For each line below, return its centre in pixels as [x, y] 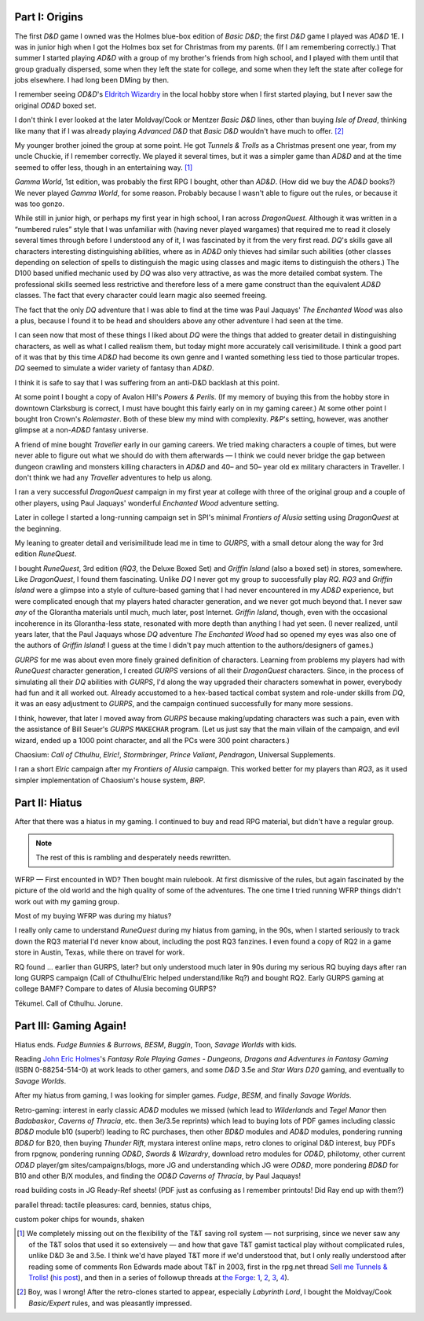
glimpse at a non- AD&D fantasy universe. [82, 430]
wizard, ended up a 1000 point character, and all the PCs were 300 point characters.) [152, 740]
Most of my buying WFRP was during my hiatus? [93, 915]
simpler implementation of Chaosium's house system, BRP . [110, 780]
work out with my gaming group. [67, 901]
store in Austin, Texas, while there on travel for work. [100, 952]
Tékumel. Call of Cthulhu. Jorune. [69, 1003]
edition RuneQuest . [46, 554]
